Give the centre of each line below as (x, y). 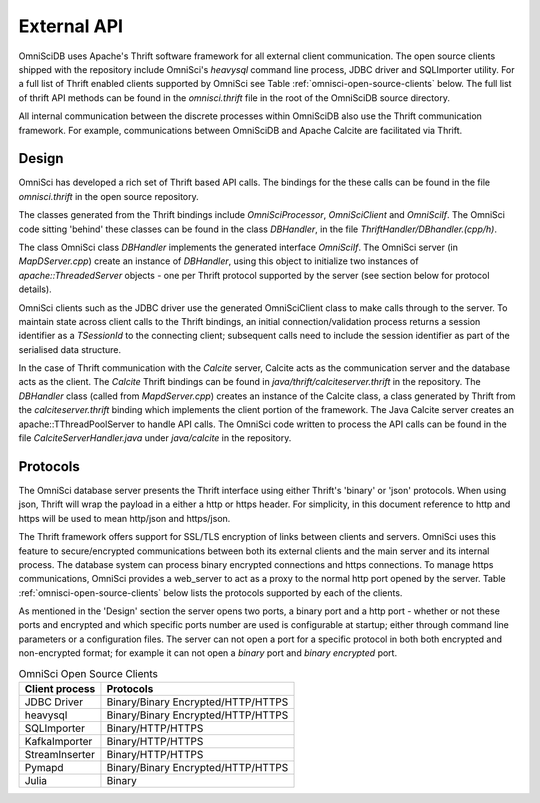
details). (35, 289)
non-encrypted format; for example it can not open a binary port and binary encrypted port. (208, 653)
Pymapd (44, 768)
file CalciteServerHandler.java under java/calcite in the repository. (155, 438)
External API (71, 26)
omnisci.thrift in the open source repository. (108, 196)
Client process (60, 689)
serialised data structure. (70, 349)
